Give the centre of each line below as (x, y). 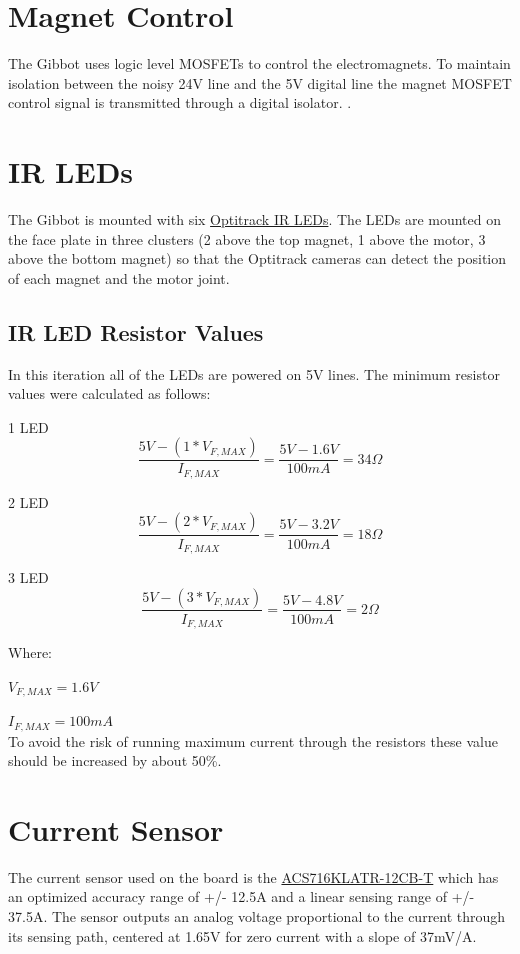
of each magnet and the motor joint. (119, 277)
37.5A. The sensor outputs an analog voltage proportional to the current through (257, 916)
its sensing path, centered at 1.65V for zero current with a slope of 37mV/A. (242, 935)
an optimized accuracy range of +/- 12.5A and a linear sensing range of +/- (241, 896)
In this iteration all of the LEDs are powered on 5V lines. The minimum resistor (254, 373)
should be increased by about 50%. (115, 760)
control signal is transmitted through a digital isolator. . (180, 102)
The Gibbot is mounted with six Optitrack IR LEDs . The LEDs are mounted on (255, 219)
